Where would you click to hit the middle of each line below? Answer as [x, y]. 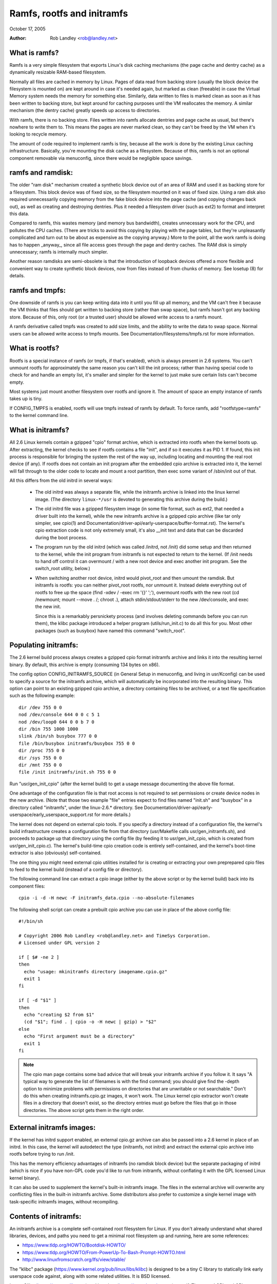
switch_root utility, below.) [63, 569]
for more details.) [112, 815]
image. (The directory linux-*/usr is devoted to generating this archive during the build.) [131, 499]
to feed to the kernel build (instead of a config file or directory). [76, 869]
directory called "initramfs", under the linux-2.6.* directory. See [76, 807]
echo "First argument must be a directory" [80, 1036]
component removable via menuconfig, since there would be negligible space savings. [101, 158]
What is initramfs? [39, 430]
